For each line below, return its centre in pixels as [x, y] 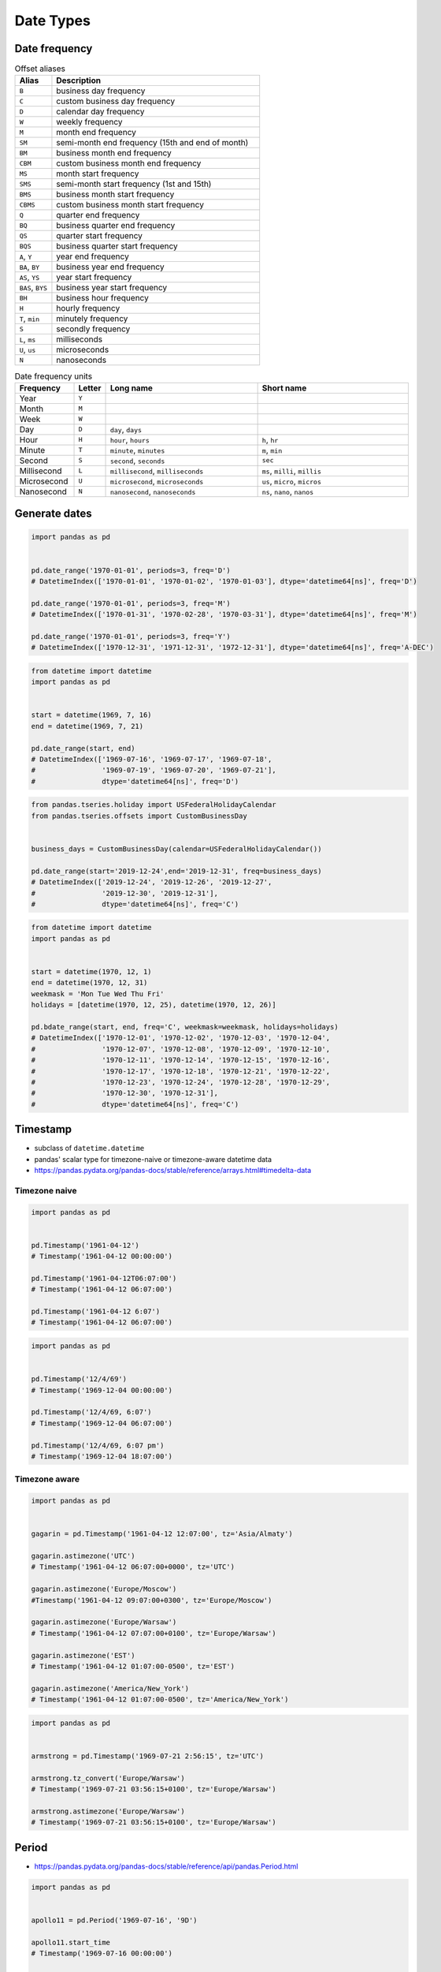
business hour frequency [102, 298]
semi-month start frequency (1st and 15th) [134, 184]
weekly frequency [89, 122]
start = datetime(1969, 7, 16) [92, 715]
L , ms [28, 339]
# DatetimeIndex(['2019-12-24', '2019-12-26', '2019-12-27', [152, 882]
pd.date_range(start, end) [83, 748]
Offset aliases [40, 69]
